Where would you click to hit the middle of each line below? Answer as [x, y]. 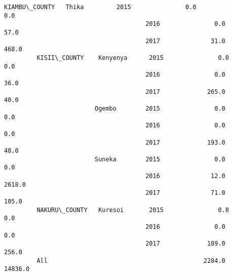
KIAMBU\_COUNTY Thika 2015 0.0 [100, 7]
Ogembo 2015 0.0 [160, 108]
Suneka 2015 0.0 [160, 159]
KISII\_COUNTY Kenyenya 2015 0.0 [133, 58]
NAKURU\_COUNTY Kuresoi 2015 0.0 [133, 210]
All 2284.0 [131, 261]
